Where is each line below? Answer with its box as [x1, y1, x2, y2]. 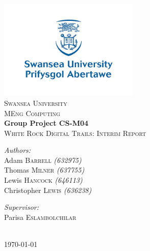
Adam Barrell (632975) [4, 154, 82, 165]
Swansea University [4, 97, 67, 108]
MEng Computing [4, 107, 60, 118]
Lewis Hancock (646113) [4, 175, 83, 185]
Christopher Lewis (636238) [4, 184, 92, 195]
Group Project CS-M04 [4, 118, 89, 128]
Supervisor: [4, 202, 39, 212]
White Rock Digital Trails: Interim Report [4, 127, 146, 138]
